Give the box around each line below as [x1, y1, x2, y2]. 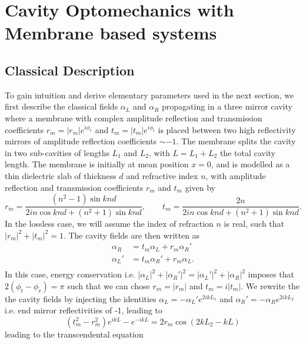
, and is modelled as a [211, 158, 290, 170]
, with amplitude [205, 169, 266, 181]
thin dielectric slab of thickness [5, 169, 117, 181]
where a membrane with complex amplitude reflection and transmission [5, 111, 262, 124]
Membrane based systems [5, 21, 217, 45]
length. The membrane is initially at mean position [5, 158, 189, 170]
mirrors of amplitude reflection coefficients [5, 135, 157, 147]
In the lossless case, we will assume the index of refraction [5, 217, 214, 229]
